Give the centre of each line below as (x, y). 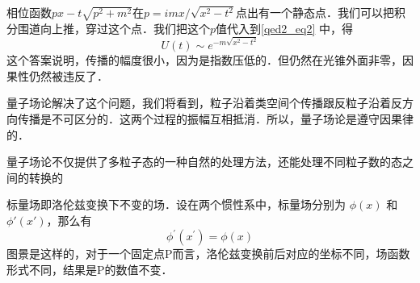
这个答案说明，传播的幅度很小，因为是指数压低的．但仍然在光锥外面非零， (204, 60)
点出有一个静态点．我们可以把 (315, 12)
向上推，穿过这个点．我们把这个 (125, 28)
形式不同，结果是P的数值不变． (90, 269)
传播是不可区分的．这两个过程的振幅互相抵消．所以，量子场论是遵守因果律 (215, 119)
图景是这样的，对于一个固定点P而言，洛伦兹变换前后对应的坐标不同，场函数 (208, 254)
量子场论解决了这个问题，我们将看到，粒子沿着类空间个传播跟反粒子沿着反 (204, 103)
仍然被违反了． (68, 75)
